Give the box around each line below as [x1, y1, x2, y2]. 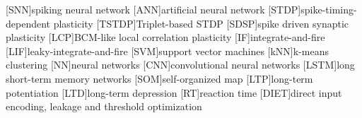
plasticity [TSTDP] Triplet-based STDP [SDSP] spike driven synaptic [53, 16, 349, 30]
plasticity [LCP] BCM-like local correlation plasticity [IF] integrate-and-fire [6, 30, 325, 45]
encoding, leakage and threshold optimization [6, 99, 202, 114]
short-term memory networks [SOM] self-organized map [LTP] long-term [6, 71, 313, 85]
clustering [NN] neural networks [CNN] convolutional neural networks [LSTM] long [6, 57, 355, 72]
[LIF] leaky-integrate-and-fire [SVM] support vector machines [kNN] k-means [6, 43, 329, 58]
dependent [6, 16, 51, 30]
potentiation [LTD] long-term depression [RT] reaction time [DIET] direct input [6, 85, 342, 100]
